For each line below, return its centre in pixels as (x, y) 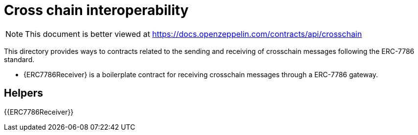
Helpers (23, 93)
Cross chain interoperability (96, 10)
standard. (19, 59)
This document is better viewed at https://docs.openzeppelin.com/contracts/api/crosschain (194, 34)
